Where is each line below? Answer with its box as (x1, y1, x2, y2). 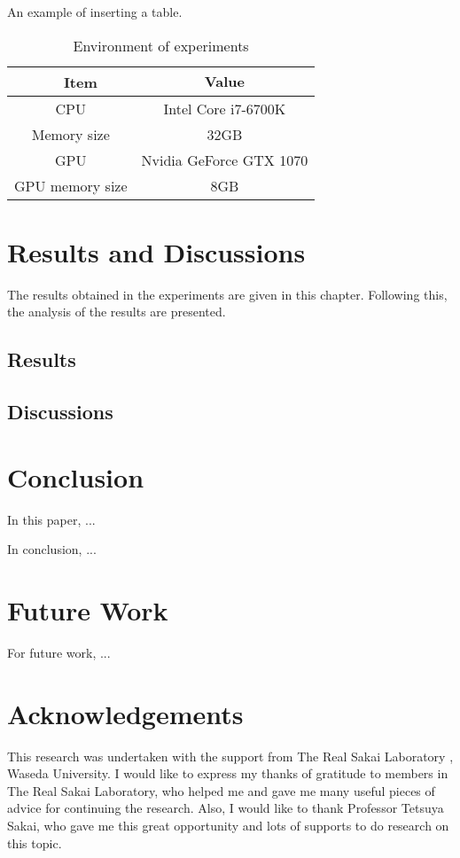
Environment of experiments (73, 35, 249, 56)
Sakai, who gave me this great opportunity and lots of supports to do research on (7, 816, 449, 834)
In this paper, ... (7, 510, 96, 528)
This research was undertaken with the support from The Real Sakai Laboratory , (7, 746, 454, 765)
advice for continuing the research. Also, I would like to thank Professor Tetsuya (7, 799, 444, 817)
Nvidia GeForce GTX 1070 (141, 149, 308, 170)
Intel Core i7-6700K (163, 97, 286, 119)
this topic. (7, 833, 62, 852)
